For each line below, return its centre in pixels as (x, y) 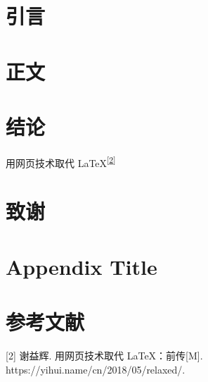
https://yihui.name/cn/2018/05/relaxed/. (96, 369)
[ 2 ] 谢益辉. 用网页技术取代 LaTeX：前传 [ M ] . (104, 355)
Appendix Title (82, 266)
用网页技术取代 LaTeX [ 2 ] (61, 161)
